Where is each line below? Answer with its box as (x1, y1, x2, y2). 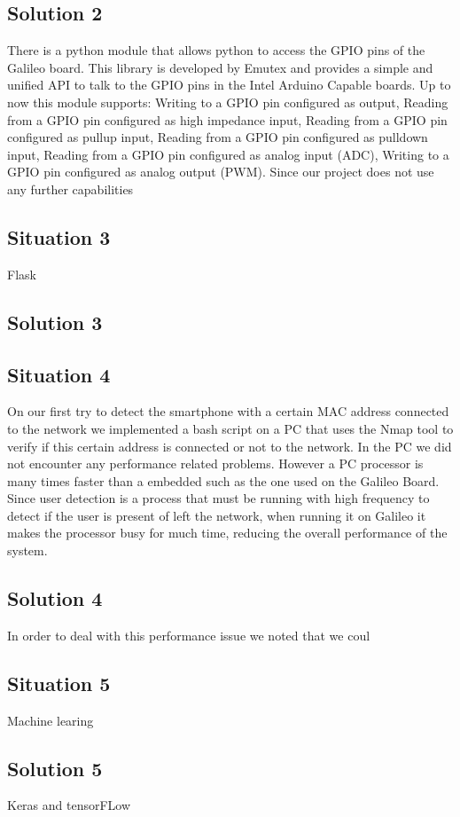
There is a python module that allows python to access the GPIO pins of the (7, 41, 425, 59)
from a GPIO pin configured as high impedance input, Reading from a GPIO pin (7, 110, 448, 129)
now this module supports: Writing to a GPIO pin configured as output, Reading (7, 92, 448, 111)
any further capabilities (7, 179, 134, 198)
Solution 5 (7, 754, 103, 782)
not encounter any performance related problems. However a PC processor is (7, 454, 424, 473)
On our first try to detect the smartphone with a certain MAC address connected (7, 402, 449, 420)
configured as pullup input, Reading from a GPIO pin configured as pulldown (7, 128, 428, 146)
